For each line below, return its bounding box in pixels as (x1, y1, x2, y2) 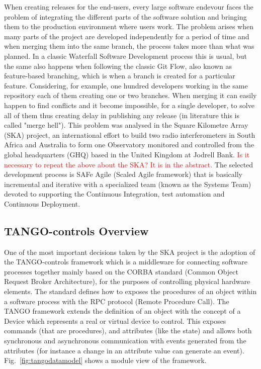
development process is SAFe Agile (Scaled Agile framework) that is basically (4, 169, 242, 179)
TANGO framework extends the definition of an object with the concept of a (4, 306, 241, 316)
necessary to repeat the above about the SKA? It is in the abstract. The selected (4, 159, 253, 169)
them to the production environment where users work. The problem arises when (4, 21, 254, 32)
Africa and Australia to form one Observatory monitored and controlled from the (4, 139, 254, 150)
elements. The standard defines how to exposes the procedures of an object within (4, 286, 257, 297)
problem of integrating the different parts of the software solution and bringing (4, 11, 247, 22)
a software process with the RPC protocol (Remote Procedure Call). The (4, 296, 229, 306)
